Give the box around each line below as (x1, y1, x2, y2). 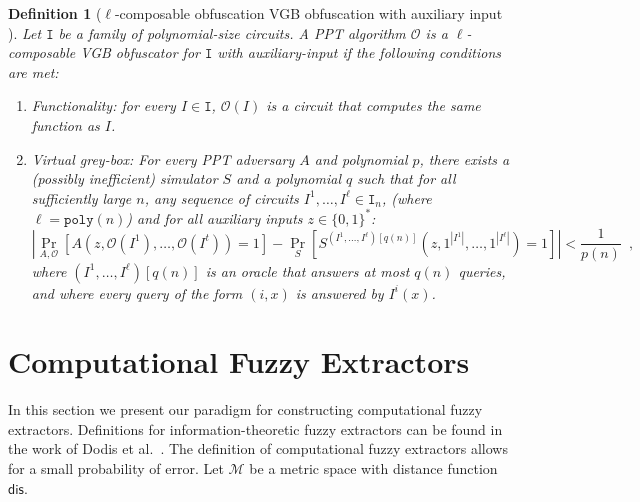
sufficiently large (31, 187, 132, 208)
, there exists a (419, 148, 510, 169)
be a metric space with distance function (249, 458, 498, 478)
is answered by (295, 282, 384, 303)
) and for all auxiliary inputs (126, 207, 303, 228)
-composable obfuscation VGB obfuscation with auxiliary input (114, 3, 503, 23)
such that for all (357, 168, 456, 189)
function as (31, 114, 100, 135)
